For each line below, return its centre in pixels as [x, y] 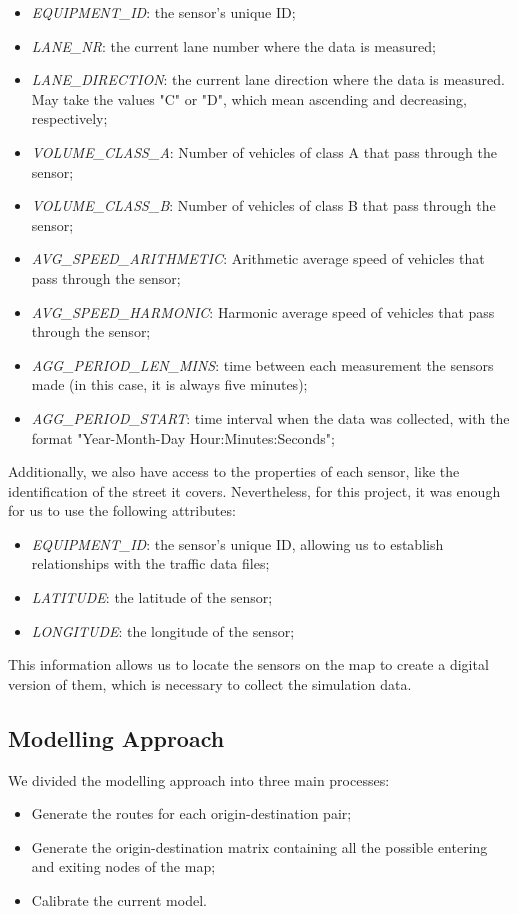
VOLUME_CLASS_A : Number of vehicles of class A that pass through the [264, 151]
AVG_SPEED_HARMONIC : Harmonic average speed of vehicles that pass [263, 311]
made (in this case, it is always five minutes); [169, 384]
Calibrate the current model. [119, 900]
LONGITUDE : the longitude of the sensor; [163, 630]
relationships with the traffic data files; [150, 563]
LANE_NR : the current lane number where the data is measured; [233, 45]
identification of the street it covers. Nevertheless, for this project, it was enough [254, 490]
